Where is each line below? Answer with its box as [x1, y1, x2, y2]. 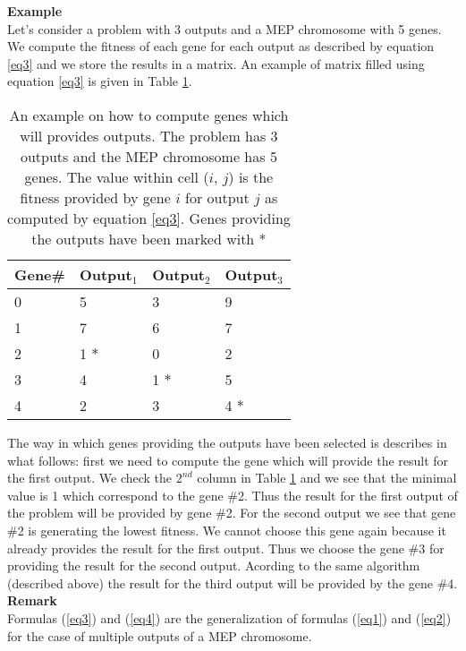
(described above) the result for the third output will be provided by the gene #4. [7, 573, 458, 592]
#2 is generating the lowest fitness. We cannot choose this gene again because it [7, 520, 446, 539]
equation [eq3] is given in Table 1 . [7, 72, 192, 90]
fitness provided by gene [20, 186, 171, 208]
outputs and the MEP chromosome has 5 [20, 145, 277, 167]
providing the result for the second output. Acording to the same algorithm [7, 556, 420, 575]
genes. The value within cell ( [24, 166, 209, 187]
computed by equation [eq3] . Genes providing [7, 207, 291, 228]
